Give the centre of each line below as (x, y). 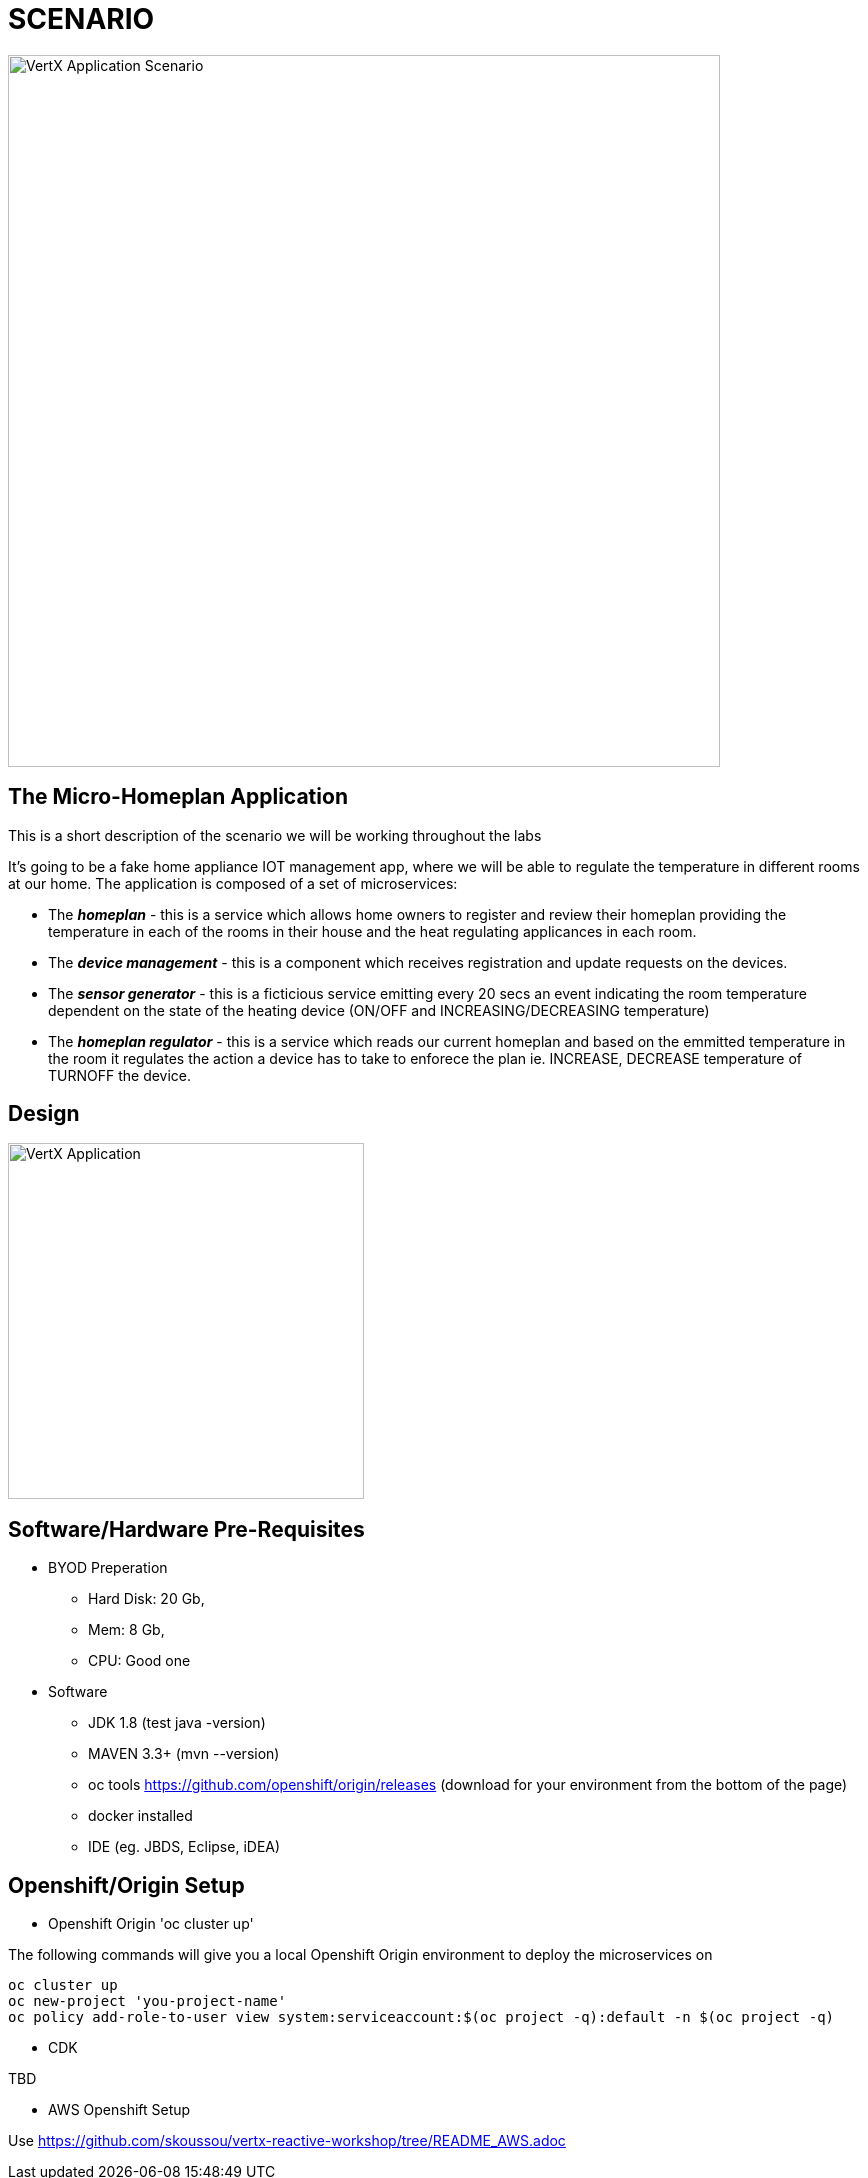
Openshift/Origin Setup (126, 1885)
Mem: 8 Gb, (126, 1630)
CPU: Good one (139, 1661)
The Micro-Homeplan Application (178, 797)
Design (44, 1114)
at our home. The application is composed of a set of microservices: (233, 883)
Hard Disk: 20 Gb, (146, 1599)
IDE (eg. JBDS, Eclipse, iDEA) (184, 1847)
